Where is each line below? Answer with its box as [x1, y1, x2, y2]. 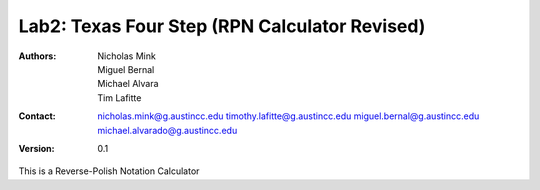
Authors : [18, 50, 57, 62]
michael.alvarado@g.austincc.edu [97, 124, 238, 136]
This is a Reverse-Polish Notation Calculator [18, 165, 200, 177]
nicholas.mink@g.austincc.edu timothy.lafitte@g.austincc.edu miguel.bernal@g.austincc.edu [97, 110, 480, 122]
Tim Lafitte [97, 91, 142, 104]
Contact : [18, 110, 57, 122]
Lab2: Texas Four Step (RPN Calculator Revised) [18, 15, 426, 37]
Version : [18, 142, 55, 154]
